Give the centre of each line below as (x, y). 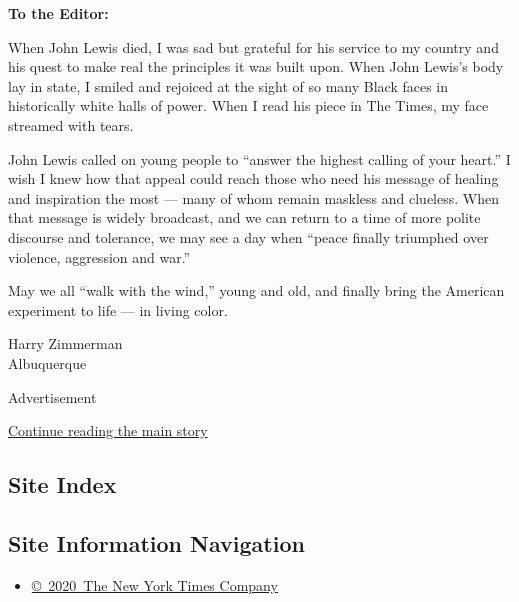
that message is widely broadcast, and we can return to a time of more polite (244, 217)
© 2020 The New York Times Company (154, 584)
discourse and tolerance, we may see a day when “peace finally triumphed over (248, 236)
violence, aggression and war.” (99, 256)
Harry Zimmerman (65, 343)
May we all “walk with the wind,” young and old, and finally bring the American (256, 290)
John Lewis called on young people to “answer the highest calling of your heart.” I (259, 158)
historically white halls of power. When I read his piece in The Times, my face (248, 105)
